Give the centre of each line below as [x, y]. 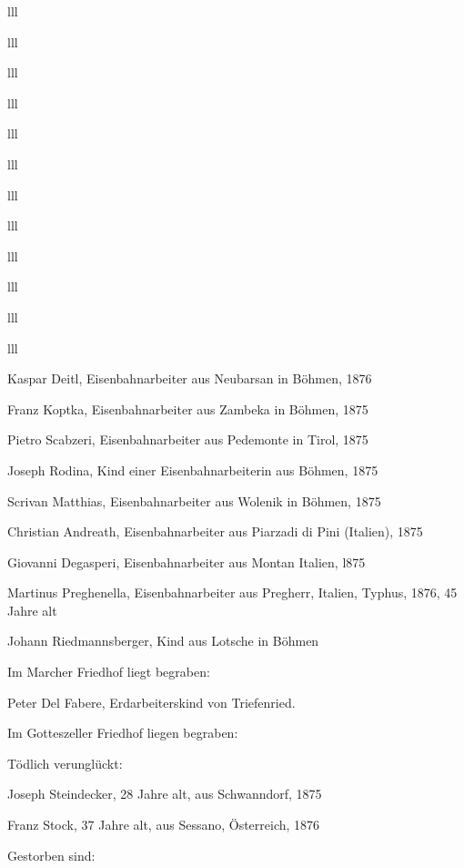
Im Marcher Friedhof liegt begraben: [109, 672]
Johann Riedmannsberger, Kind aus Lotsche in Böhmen [163, 641]
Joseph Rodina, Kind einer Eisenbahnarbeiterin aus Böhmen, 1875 [193, 470]
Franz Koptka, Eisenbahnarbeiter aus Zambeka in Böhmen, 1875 [188, 408]
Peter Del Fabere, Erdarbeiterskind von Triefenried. [151, 702]
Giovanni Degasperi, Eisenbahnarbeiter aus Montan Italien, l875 [187, 562]
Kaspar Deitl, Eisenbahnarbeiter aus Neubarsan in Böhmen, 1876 [190, 378]
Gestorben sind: [51, 855]
